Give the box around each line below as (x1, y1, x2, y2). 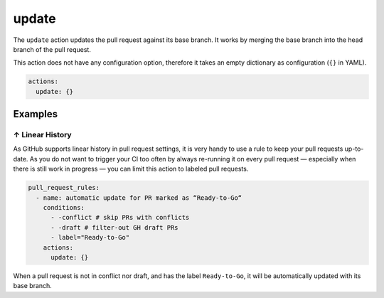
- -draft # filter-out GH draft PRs (50, 223, 178, 231)
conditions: (43, 203, 85, 211)
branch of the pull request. (13, 45, 92, 53)
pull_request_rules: (28, 183, 100, 192)
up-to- (344, 144, 364, 153)
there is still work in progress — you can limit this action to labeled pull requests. (13, 164, 249, 174)
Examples (13, 108, 58, 120)
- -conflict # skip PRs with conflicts (50, 213, 190, 222)
